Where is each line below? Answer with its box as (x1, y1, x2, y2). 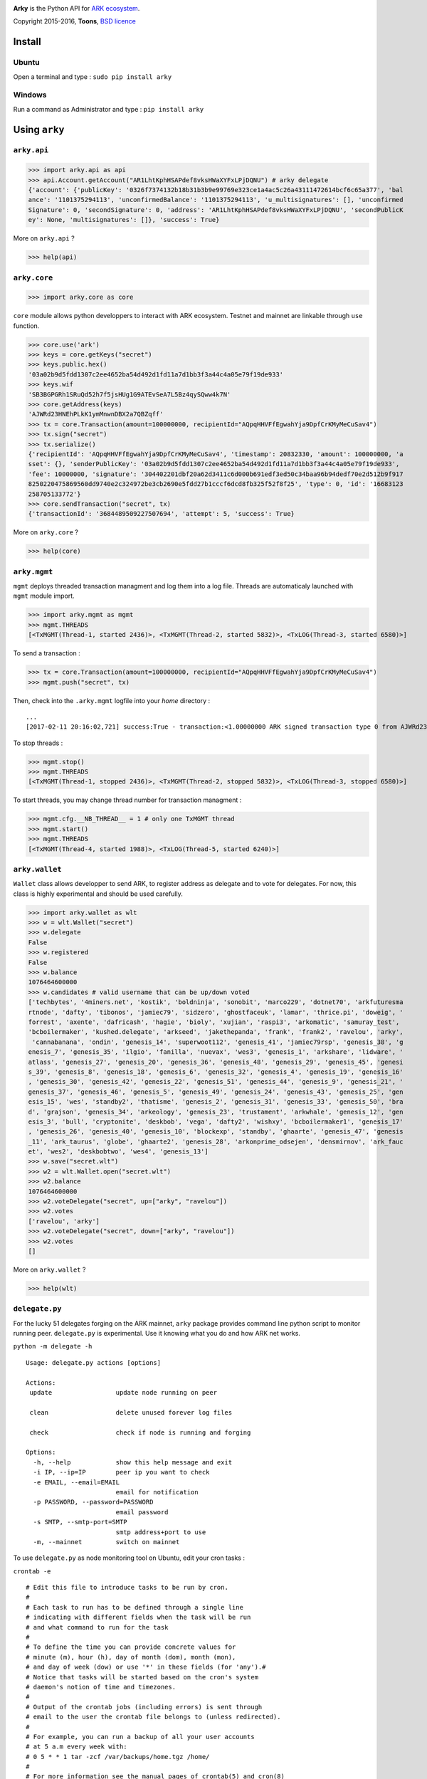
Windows (13, 90, 47, 100)
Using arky (13, 123, 65, 135)
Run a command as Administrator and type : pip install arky (13, 105, 204, 113)
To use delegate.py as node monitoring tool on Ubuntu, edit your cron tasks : (13, 1553, 246, 1562)
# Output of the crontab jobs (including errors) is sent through (26, 1703, 263, 1711)
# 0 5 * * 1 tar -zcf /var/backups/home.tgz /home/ (26, 1753, 210, 1760)
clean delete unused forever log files (29, 1408, 233, 1416)
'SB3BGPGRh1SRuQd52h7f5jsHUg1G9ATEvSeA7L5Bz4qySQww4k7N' (28, 390, 231, 398)
